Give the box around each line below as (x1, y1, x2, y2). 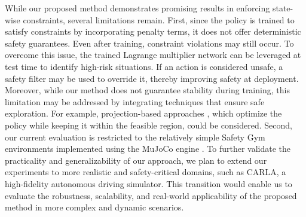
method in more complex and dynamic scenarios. (5, 201, 184, 213)
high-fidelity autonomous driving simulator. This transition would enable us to (5, 177, 292, 190)
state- (272, 2, 293, 14)
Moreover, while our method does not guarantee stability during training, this (5, 84, 290, 96)
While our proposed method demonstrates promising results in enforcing (5, 2, 270, 14)
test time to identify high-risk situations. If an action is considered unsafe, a (5, 60, 283, 72)
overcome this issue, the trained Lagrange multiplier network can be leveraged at (5, 48, 301, 61)
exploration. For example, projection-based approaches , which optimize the (5, 107, 282, 120)
